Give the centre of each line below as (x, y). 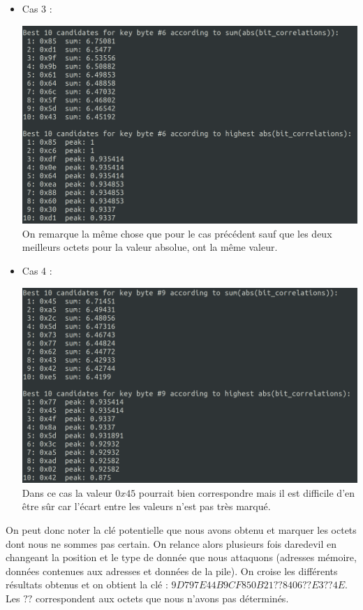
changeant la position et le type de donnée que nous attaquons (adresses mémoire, (181, 557)
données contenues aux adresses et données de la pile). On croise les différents (172, 571)
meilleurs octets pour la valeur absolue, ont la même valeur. (150, 247)
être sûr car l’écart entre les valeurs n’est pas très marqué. (146, 506)
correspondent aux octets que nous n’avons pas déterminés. (162, 598)
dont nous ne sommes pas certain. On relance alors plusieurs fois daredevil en (171, 543)
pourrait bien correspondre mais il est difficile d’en (247, 492)
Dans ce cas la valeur (67, 492)
